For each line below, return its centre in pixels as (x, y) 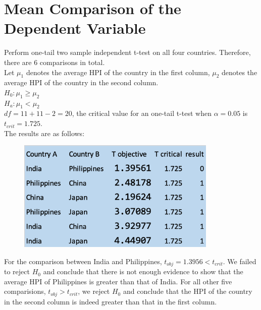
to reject (17, 271)
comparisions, (25, 291)
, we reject (94, 291)
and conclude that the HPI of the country (188, 291)
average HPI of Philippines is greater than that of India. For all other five (118, 281)
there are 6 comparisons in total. (55, 62)
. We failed (240, 261)
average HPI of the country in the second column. (81, 82)
